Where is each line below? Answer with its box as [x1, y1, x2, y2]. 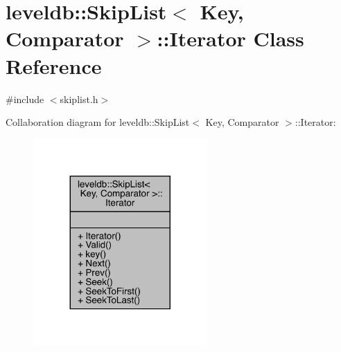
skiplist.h [60, 91, 98, 106]
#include [6, 91, 44, 106]
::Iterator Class [157, 24, 304, 53]
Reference [6, 51, 102, 80]
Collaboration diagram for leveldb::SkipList [6, 115, 190, 129]
